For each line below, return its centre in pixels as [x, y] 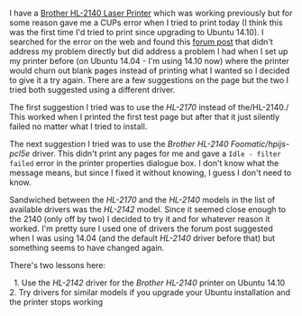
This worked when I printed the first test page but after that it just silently [145, 117]
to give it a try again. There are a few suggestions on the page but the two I [149, 80]
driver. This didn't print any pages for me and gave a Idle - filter [157, 153]
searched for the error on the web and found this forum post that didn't [141, 42]
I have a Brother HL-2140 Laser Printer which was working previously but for [151, 13]
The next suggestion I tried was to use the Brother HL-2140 [119, 144]
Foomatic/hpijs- [260, 144]
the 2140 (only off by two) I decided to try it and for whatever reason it [140, 219]
